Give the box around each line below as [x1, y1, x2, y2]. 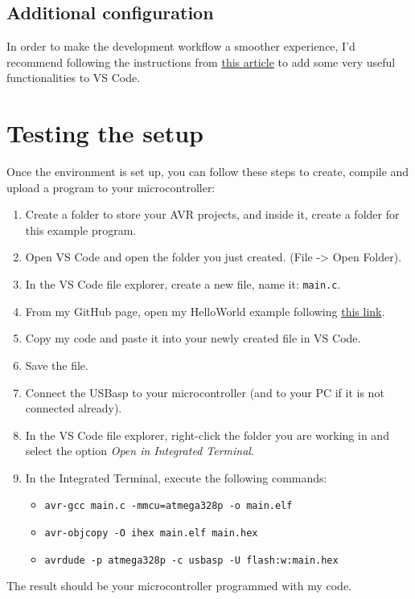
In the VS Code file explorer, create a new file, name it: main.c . [25, 276, 341, 293]
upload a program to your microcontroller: [6, 178, 216, 195]
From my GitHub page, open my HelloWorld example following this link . [25, 302, 385, 319]
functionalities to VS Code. [6, 69, 141, 86]
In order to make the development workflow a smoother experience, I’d [6, 38, 355, 55]
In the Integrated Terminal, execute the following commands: [25, 469, 327, 486]
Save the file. [25, 356, 88, 373]
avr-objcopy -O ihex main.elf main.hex [44, 527, 258, 540]
